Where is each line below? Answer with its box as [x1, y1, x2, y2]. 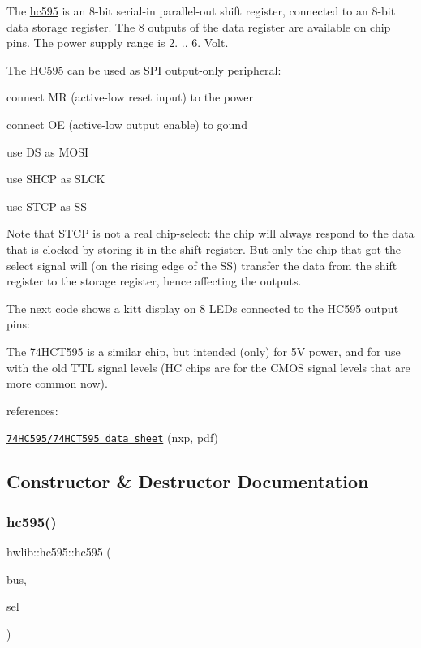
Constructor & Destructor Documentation [6, 469, 369, 494]
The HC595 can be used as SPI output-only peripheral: [6, 61, 281, 78]
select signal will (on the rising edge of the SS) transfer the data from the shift [6, 256, 397, 273]
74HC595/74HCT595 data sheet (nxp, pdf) [6, 429, 219, 446]
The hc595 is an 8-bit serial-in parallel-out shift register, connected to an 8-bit [6, 2, 396, 19]
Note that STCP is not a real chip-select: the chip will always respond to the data [6, 225, 415, 242]
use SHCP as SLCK [6, 170, 105, 187]
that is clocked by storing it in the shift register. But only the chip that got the [6, 240, 401, 257]
